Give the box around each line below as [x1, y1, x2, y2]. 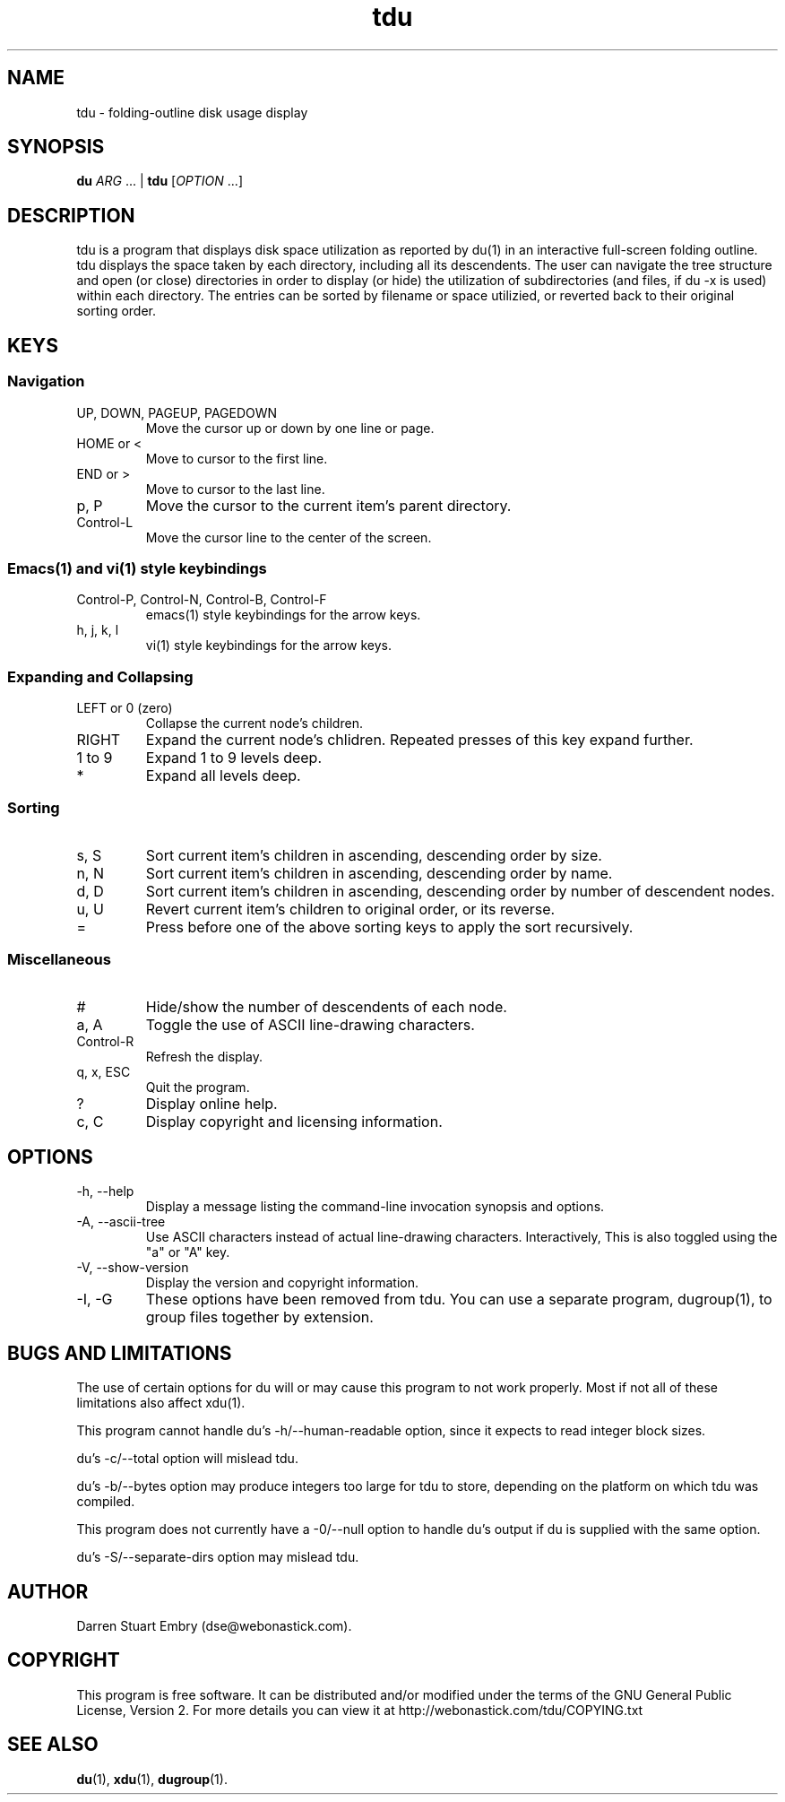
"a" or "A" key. [145, 1244, 230, 1261]
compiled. [76, 1494, 135, 1510]
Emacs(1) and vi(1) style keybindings [7, 559, 267, 577]
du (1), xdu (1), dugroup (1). [76, 1771, 228, 1787]
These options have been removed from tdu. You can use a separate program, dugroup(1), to [145, 1290, 772, 1309]
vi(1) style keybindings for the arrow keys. [145, 637, 392, 654]
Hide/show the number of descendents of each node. [145, 997, 507, 1016]
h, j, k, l [76, 622, 119, 638]
